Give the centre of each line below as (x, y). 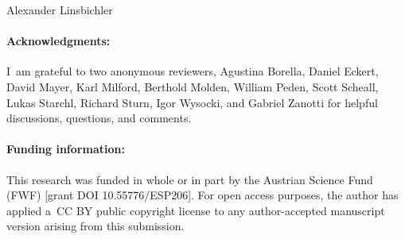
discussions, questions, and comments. (99, 118)
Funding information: (66, 149)
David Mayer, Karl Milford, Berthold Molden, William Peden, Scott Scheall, (193, 86)
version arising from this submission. (95, 226)
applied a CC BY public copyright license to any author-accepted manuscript (196, 210)
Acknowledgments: (58, 41)
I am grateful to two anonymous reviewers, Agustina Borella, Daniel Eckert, (193, 71)
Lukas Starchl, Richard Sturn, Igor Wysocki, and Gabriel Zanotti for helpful (192, 102)
